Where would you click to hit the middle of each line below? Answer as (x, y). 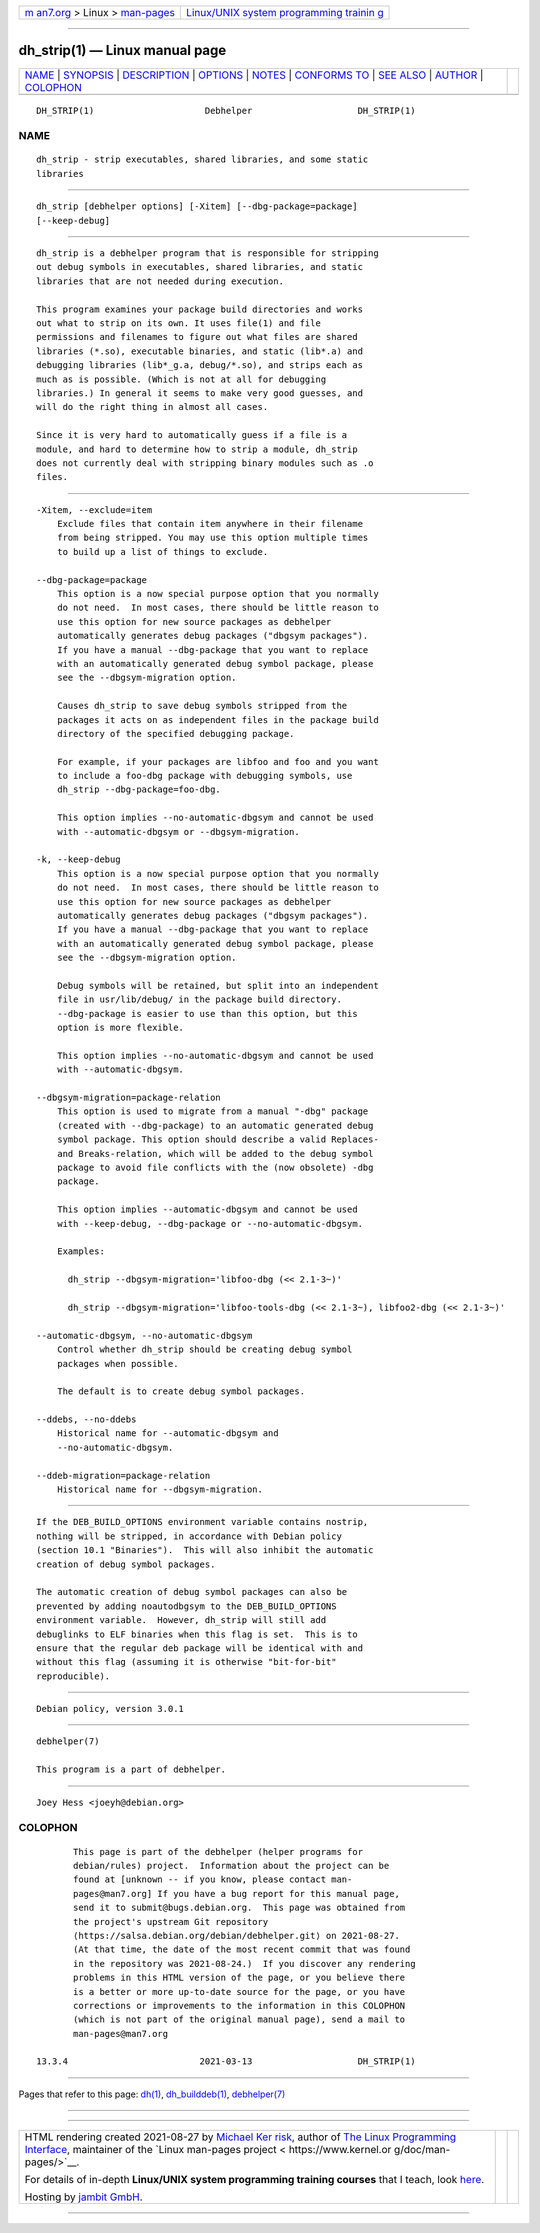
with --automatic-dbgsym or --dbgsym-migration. (178, 831)
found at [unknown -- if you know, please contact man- (213, 1879)
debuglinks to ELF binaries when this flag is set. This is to (197, 1634)
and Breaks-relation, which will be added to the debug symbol (215, 1153)
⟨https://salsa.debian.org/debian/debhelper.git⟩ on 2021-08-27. (236, 1935)
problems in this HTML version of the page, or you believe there (239, 1978)
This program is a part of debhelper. (131, 1769)
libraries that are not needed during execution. (160, 281)
